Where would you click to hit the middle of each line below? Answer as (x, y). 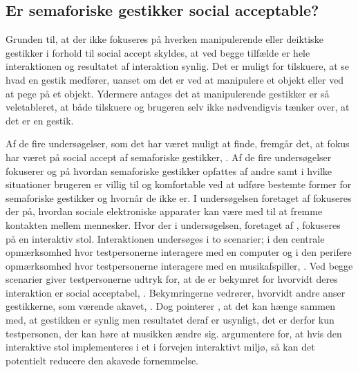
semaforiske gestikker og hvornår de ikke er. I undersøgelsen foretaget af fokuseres (179, 197)
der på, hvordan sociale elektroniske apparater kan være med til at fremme (164, 211)
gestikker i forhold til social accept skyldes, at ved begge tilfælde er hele (158, 52)
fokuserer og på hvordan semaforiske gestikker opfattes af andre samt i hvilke (169, 170)
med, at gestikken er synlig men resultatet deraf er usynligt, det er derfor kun (170, 320)
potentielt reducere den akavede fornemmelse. (102, 360)
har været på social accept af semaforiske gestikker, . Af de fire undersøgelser (169, 157)
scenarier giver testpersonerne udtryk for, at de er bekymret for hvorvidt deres (172, 279)
